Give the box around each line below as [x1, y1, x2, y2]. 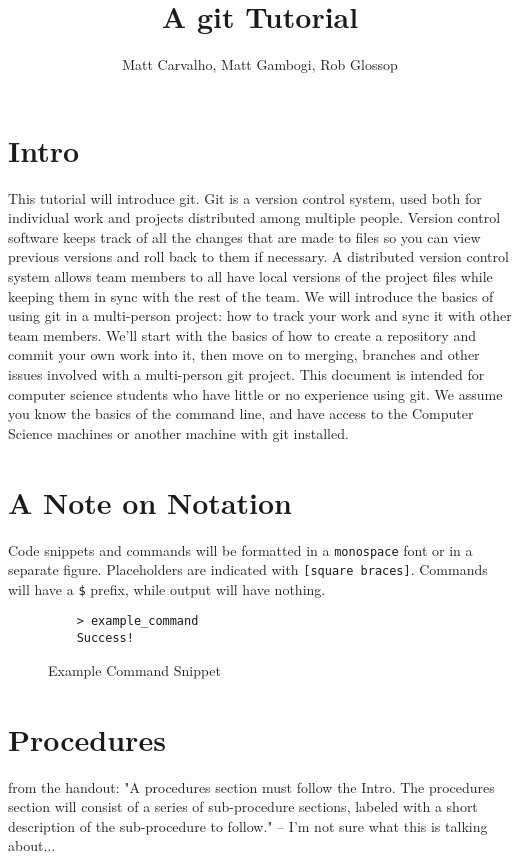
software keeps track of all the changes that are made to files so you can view [8, 226, 481, 247]
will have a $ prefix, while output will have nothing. [8, 578, 326, 599]
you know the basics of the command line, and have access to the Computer [8, 403, 474, 424]
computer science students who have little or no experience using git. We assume [8, 383, 503, 404]
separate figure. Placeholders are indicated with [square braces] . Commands [8, 559, 488, 580]
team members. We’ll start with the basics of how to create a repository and [8, 324, 476, 345]
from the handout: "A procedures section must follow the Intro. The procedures [8, 776, 495, 797]
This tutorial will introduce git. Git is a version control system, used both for [8, 187, 482, 208]
